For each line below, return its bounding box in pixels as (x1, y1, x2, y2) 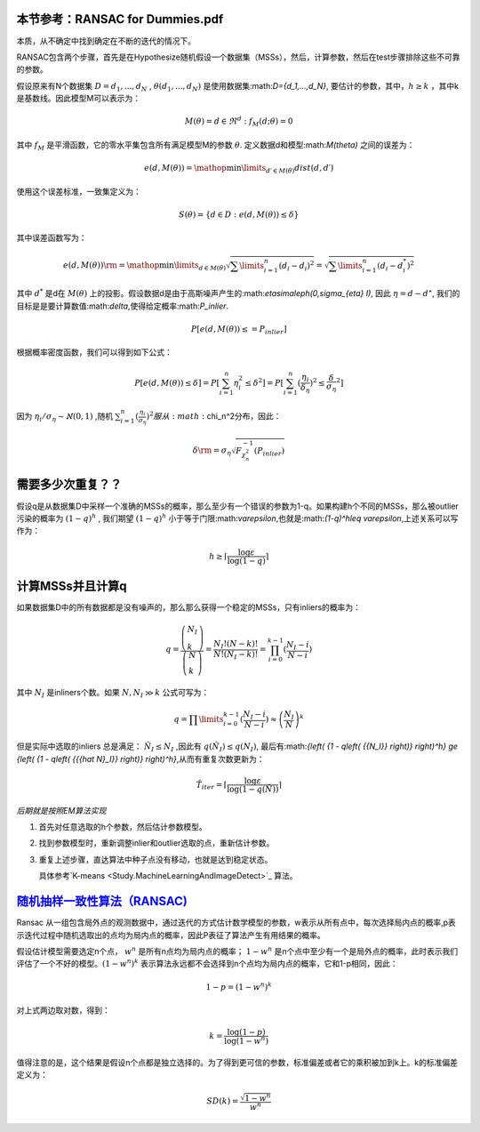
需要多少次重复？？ (16, 477, 122, 493)
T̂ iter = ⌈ (196, 779, 228, 791)
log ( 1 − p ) (227, 1027, 266, 1038)
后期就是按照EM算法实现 (16, 805, 107, 815)
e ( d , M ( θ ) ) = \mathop (143, 163, 227, 173)
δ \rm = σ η (192, 445, 231, 457)
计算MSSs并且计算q (16, 578, 128, 593)
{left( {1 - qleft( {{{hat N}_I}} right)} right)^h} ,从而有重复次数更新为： (16, 753, 266, 764)
